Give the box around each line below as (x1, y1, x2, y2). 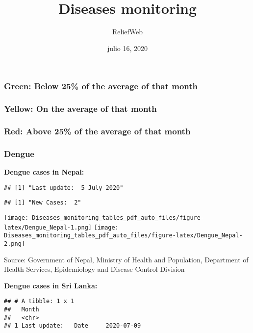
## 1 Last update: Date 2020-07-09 (4, 322, 141, 330)
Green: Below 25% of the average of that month (4, 80, 198, 92)
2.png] (4, 240, 25, 248)
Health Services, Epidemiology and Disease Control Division (4, 264, 185, 274)
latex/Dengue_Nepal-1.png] (4, 224, 92, 231)
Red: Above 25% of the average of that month (4, 125, 191, 137)
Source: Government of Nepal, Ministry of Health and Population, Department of (4, 254, 249, 264)
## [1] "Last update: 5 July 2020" (4, 184, 124, 191)
